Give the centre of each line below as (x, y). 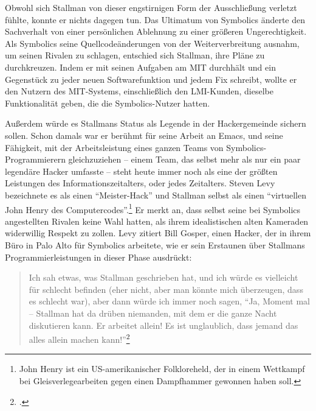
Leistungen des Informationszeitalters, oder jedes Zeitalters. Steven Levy (140, 183)
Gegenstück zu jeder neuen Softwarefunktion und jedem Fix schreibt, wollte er (151, 79)
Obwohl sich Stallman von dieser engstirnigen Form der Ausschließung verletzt (151, 7)
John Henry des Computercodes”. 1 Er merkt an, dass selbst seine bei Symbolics (153, 208)
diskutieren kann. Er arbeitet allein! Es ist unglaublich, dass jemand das (163, 325)
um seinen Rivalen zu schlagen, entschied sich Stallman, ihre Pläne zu (135, 55)
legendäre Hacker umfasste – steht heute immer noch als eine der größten (141, 171)
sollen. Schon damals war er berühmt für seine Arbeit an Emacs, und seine (144, 135)
